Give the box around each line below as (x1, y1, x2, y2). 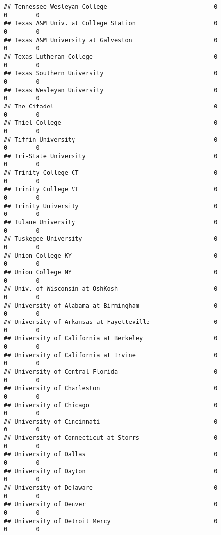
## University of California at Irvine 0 (4, 351, 218, 359)
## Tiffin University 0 (4, 136, 218, 143)
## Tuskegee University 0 (4, 235, 218, 243)
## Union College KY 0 (4, 252, 218, 259)
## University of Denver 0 (4, 501, 218, 508)
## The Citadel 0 (4, 103, 218, 110)
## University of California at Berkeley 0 (4, 335, 218, 342)
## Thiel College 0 (4, 119, 218, 127)
